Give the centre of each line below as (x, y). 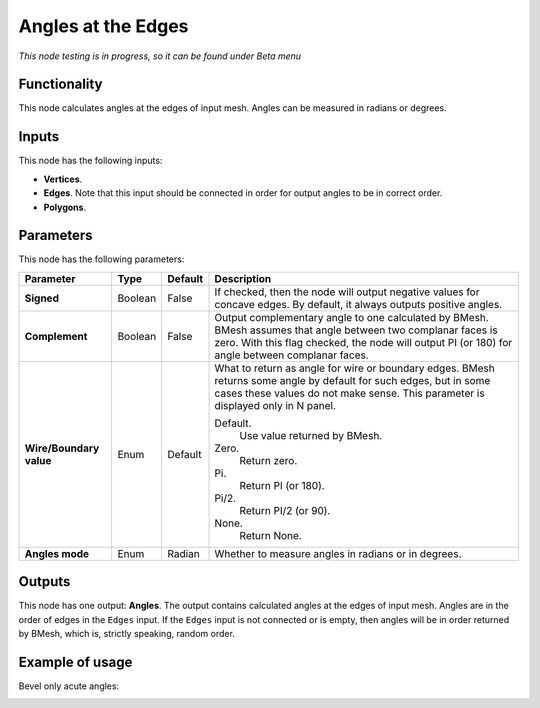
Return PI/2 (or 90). (285, 510)
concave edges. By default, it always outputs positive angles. (358, 304)
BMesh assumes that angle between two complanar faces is (356, 330)
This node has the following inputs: (90, 161)
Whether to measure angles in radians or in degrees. (338, 553)
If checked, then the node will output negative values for (347, 292)
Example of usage (75, 661)
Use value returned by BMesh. (311, 435)
